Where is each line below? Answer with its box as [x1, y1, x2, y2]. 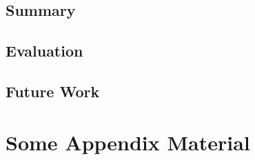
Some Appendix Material [6, 128, 250, 156]
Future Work [6, 80, 100, 101]
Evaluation [6, 40, 83, 61]
